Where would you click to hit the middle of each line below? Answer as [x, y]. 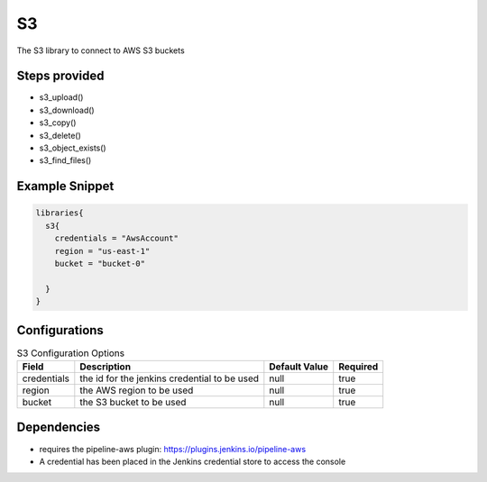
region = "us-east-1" [102, 251]
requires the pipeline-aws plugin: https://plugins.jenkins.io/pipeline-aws [173, 449]
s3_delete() [60, 135]
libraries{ [60, 213]
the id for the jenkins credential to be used [170, 378]
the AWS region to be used [137, 390]
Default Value [299, 367]
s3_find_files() [65, 160]
